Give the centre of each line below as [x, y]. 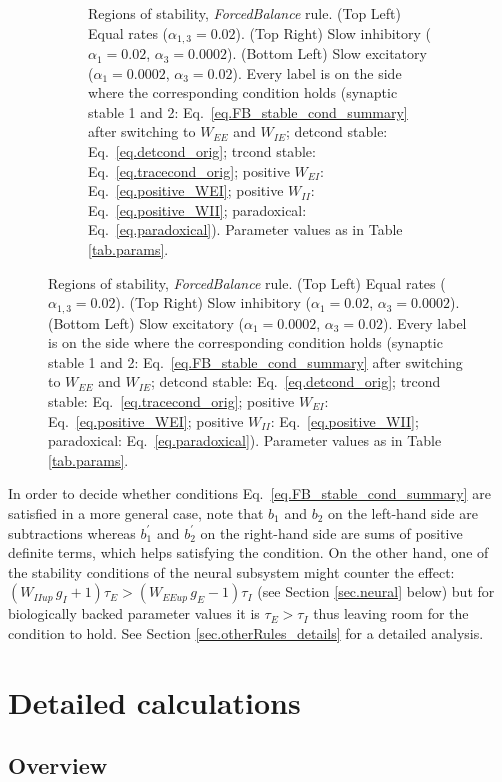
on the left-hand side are [403, 512]
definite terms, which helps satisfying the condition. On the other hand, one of [248, 552]
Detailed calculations [154, 701]
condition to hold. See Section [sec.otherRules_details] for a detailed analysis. [246, 632]
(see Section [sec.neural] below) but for [376, 591]
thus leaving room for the [391, 613]
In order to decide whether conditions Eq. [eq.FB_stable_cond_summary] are [249, 493]
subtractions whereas [72, 532]
